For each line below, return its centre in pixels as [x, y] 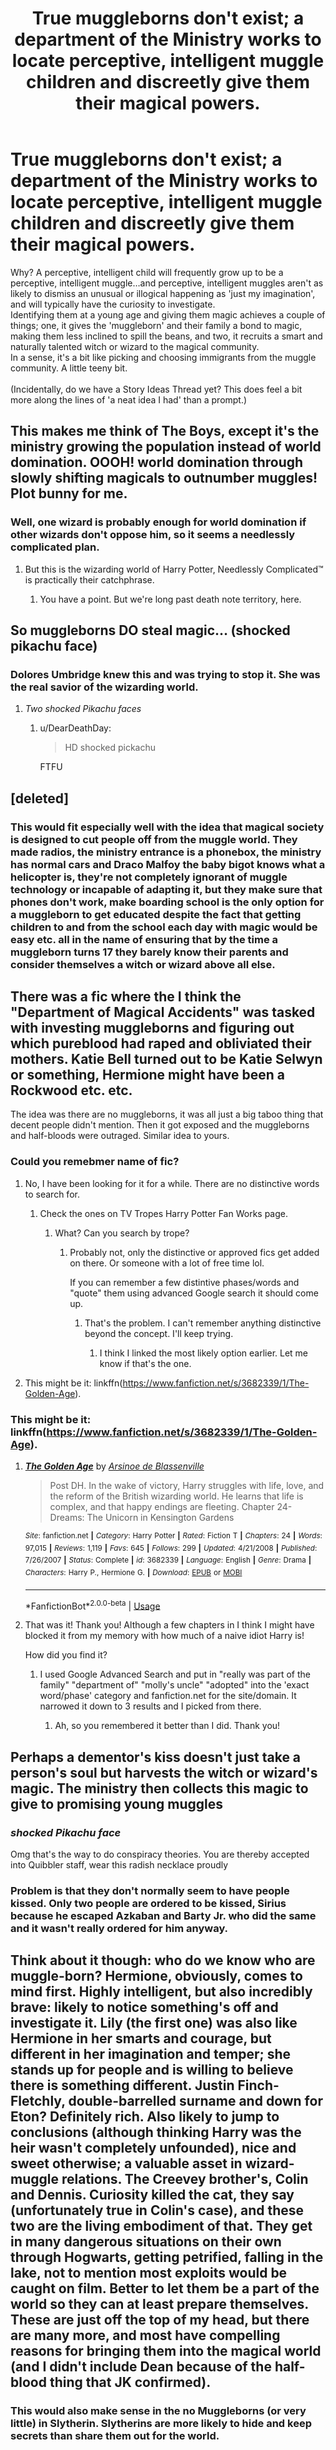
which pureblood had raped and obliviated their [161, 1043]
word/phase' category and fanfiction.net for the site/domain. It [168, 1696]
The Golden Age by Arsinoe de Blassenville [114, 1466]
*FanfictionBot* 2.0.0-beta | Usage [92, 1605]
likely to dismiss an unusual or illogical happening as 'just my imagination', [163, 293]
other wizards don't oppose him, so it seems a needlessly [153, 535]
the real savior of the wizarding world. [104, 687]
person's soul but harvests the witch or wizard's [164, 1772]
